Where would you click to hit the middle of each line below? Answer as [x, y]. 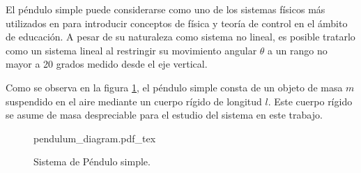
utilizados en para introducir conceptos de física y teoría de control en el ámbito [177, 23]
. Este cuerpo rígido [310, 101]
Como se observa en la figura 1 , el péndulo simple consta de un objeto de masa [174, 87]
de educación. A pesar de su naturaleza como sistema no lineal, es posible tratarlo [180, 37]
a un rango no [298, 50]
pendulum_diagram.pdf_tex [95, 138]
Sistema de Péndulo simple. [92, 161]
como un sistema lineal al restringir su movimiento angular [131, 50]
